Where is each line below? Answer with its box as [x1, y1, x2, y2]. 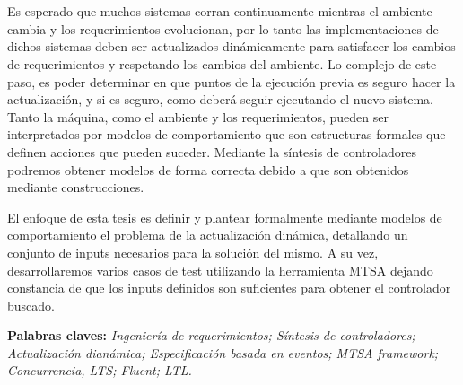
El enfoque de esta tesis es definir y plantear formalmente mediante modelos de [7, 207, 442, 226]
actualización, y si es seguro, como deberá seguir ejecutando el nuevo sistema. [7, 90, 433, 109]
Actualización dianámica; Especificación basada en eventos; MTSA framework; [7, 343, 439, 362]
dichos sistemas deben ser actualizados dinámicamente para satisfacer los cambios [7, 37, 456, 56]
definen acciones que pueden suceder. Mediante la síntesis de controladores [7, 142, 416, 161]
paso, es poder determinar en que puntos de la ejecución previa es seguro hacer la [7, 72, 456, 91]
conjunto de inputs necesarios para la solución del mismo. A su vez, [7, 242, 379, 261]
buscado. [7, 295, 55, 314]
